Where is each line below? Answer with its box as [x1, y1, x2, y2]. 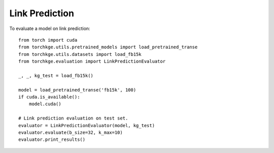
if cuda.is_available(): [18, 94, 80, 100]
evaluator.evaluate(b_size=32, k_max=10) [18, 130, 123, 136]
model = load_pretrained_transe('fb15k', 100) [18, 87, 136, 93]
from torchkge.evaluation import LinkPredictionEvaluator [18, 58, 166, 65]
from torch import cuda [18, 37, 78, 43]
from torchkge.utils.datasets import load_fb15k [18, 51, 142, 57]
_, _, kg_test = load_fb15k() [18, 73, 94, 78]
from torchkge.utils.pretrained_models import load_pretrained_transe [18, 44, 198, 50]
